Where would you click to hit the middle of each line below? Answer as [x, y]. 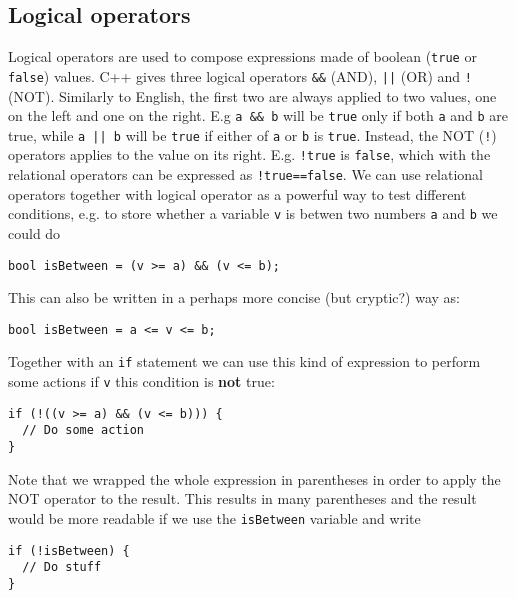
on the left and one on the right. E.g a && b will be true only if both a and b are [258, 115]
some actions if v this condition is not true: [141, 381]
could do [34, 232]
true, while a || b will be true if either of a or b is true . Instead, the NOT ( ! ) [252, 134]
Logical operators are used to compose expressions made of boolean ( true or [242, 56]
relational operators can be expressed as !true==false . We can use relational [245, 174]
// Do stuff [62, 567]
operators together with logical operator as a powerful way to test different [237, 193]
